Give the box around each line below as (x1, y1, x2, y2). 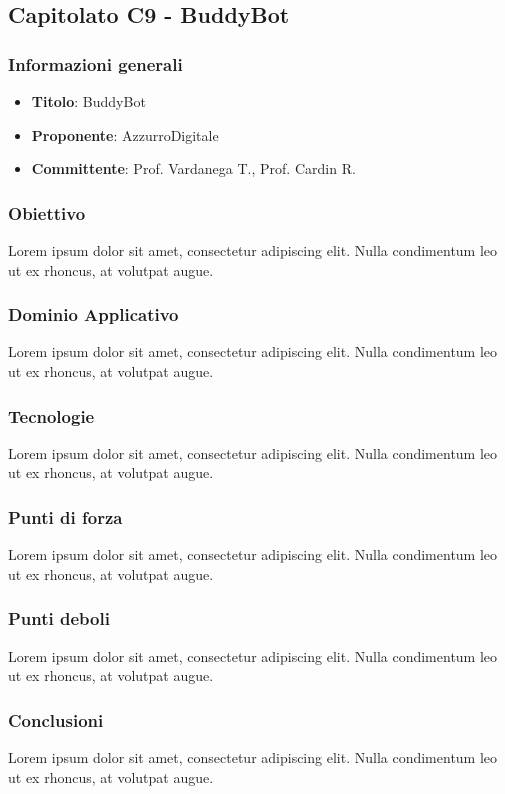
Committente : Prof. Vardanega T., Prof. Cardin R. (31, 158, 356, 179)
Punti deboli (8, 606, 110, 631)
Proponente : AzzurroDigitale (31, 124, 219, 145)
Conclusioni (8, 707, 104, 732)
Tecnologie (8, 403, 95, 428)
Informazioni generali (8, 51, 183, 76)
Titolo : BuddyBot (31, 91, 146, 111)
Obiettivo (8, 200, 86, 225)
